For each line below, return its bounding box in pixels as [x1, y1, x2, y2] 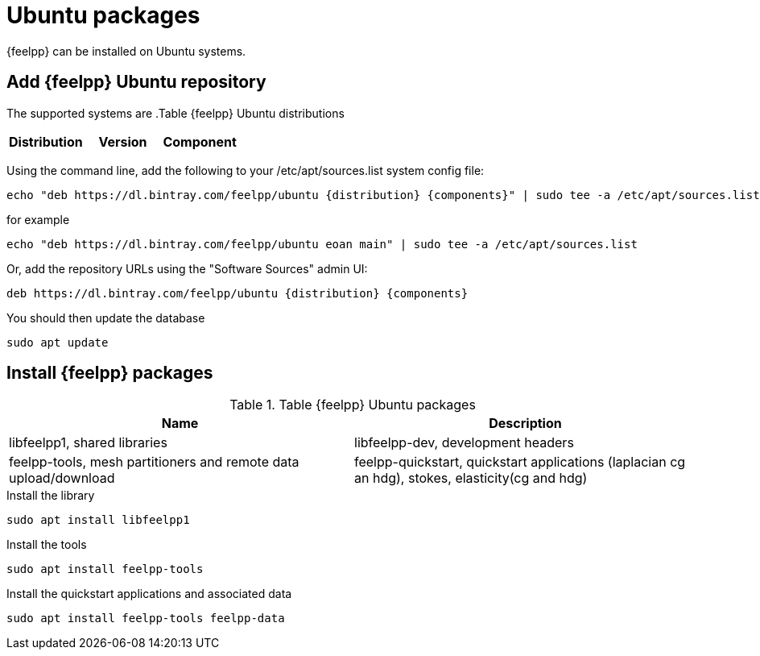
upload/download [9, 470, 115, 487]
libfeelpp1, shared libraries [9, 434, 167, 451]
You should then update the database [6, 310, 205, 325]
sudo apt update [6, 335, 109, 349]
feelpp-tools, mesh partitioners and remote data [9, 454, 299, 471]
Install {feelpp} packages [6, 363, 213, 384]
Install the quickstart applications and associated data [6, 587, 292, 601]
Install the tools [6, 538, 87, 552]
